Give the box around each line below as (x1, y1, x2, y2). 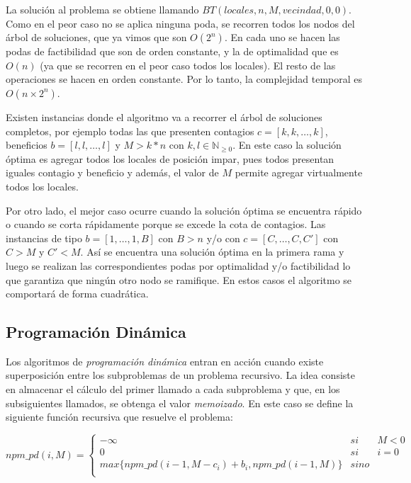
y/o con (206, 230, 240, 245)
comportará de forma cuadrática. (6, 286, 149, 301)
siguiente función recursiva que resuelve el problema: (6, 409, 233, 424)
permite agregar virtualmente (235, 165, 363, 180)
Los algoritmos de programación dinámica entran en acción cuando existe (6, 353, 324, 368)
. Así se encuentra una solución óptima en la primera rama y (80, 244, 344, 259)
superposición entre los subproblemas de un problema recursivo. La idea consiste (6, 368, 355, 382)
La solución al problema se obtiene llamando (6, 2, 199, 16)
